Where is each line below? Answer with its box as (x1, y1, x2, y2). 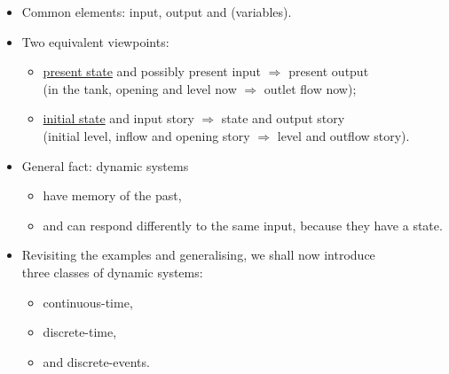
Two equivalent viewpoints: (21, 32, 169, 51)
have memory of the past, (43, 186, 182, 205)
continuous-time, (43, 292, 133, 311)
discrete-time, (43, 323, 117, 341)
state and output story (221, 109, 345, 128)
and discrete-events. (43, 352, 150, 370)
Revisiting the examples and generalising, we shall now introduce (21, 245, 375, 264)
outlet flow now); (264, 79, 357, 97)
